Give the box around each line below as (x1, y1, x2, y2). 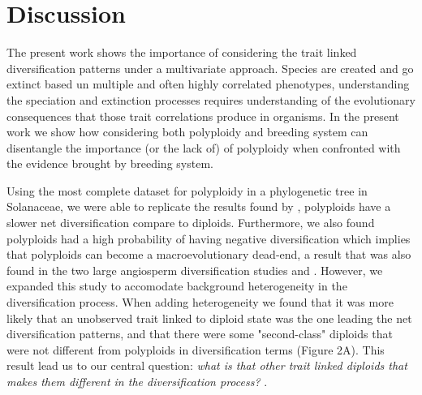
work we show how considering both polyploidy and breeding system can (6, 123, 368, 140)
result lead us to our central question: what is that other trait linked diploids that (6, 357, 407, 374)
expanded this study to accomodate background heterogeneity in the (6, 277, 347, 294)
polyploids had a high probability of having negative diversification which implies (6, 230, 411, 247)
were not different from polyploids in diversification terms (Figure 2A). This (6, 341, 385, 358)
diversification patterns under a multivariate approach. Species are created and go (6, 59, 414, 76)
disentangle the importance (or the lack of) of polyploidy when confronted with (6, 139, 401, 156)
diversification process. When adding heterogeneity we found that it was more (6, 294, 394, 311)
